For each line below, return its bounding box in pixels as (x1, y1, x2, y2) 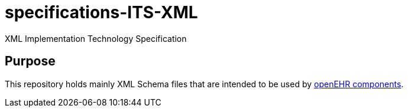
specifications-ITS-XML (5, 2, 198, 22)
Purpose (5, 54, 56, 69)
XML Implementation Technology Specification (5, 33, 187, 44)
